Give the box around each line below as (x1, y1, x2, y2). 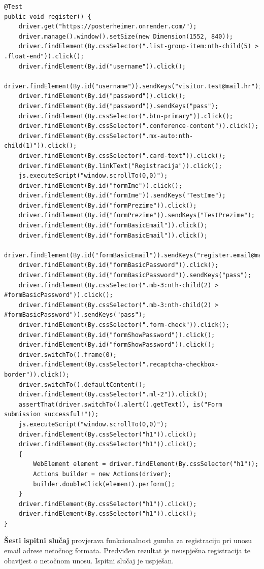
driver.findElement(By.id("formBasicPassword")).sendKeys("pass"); (18, 272, 251, 279)
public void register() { (4, 13, 91, 20)
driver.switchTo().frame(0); (18, 351, 117, 358)
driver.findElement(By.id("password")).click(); (18, 92, 186, 100)
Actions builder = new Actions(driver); (33, 470, 172, 478)
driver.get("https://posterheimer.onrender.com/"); (18, 23, 197, 30)
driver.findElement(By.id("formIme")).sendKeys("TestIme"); (18, 192, 226, 199)
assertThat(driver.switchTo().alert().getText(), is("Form (18, 400, 222, 408)
